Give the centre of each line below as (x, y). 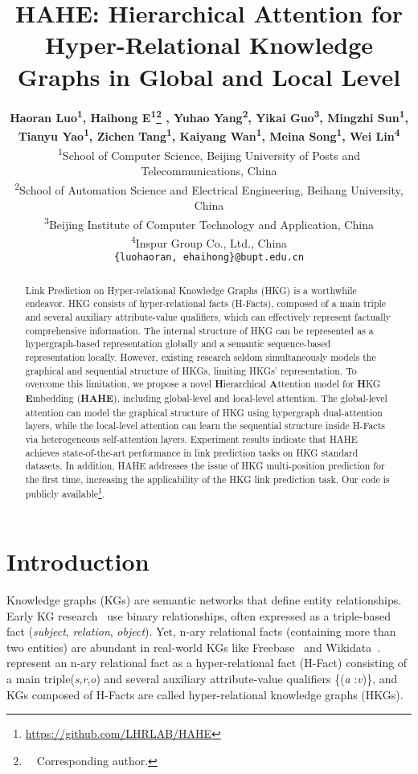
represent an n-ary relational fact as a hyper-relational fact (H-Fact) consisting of (207, 663)
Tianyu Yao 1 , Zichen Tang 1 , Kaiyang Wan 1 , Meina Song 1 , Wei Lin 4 (209, 135)
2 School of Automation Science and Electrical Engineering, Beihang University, (209, 188)
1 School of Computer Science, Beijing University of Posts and (209, 154)
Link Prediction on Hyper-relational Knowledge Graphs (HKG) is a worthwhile (191, 290)
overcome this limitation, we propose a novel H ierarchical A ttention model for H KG (203, 384)
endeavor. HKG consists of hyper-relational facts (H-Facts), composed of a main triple (206, 303)
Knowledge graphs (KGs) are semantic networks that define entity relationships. (204, 600)
